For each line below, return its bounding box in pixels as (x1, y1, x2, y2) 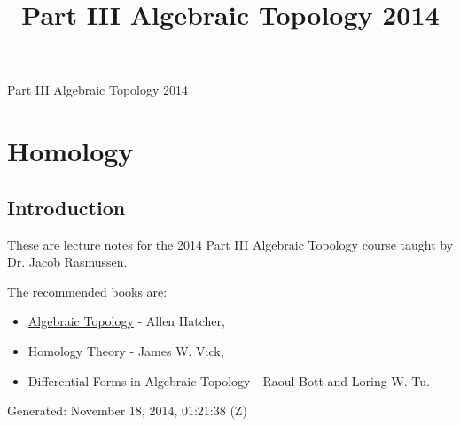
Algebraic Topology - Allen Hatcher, (27, 312, 225, 330)
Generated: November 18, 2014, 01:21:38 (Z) (7, 401, 247, 420)
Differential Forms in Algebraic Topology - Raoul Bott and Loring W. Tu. (27, 371, 430, 390)
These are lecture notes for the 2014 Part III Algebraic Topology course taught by (7, 235, 454, 253)
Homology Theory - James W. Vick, (27, 341, 224, 360)
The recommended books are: (7, 282, 168, 300)
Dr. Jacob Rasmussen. (7, 252, 128, 271)
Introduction (7, 193, 126, 221)
